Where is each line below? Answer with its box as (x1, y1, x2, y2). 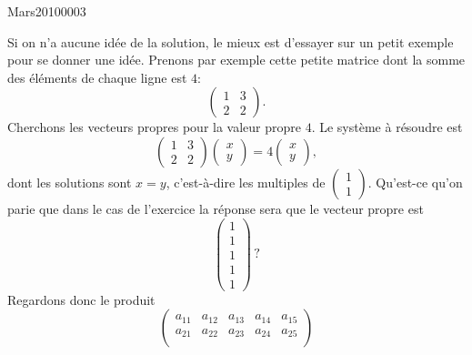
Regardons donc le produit (7, 289, 156, 309)
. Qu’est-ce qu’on (367, 172, 463, 191)
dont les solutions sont (7, 172, 132, 191)
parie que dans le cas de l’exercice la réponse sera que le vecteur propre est (7, 198, 424, 218)
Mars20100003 (7, 2, 86, 20)
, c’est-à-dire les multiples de (166, 172, 326, 191)
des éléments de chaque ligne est (7, 67, 187, 86)
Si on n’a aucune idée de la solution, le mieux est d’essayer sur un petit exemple (7, 32, 454, 51)
